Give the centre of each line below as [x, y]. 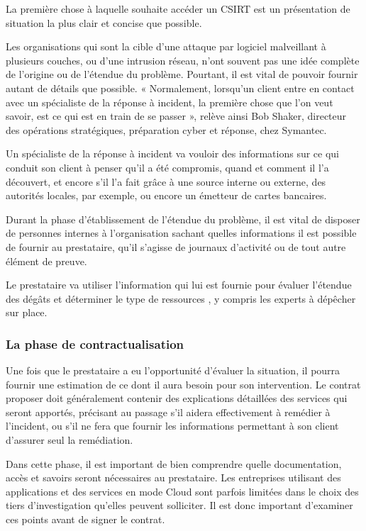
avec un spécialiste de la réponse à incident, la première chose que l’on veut [170, 102]
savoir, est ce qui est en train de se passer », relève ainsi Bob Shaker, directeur [176, 116]
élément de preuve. [46, 261]
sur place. [27, 312]
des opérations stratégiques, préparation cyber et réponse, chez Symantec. [166, 129]
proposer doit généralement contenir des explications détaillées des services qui [177, 398]
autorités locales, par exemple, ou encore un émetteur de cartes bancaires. [166, 195]
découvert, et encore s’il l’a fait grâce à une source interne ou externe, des [166, 181]
